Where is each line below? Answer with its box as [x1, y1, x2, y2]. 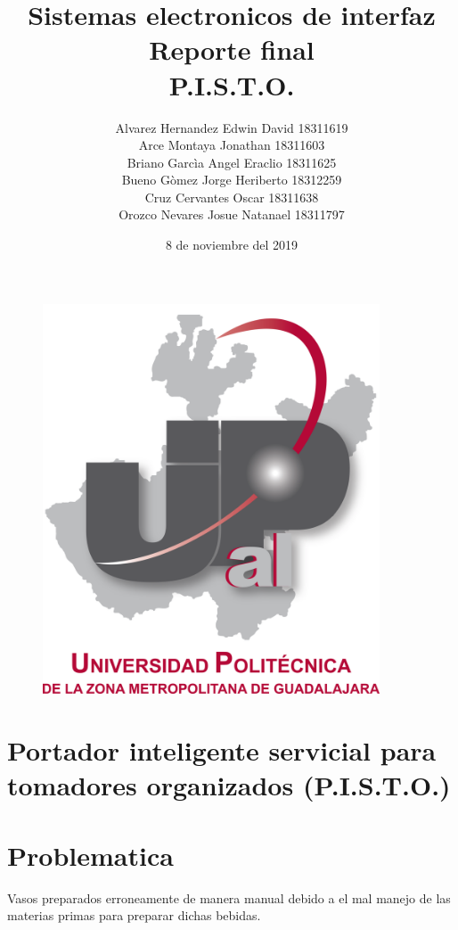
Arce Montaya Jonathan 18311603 [138, 136, 325, 154]
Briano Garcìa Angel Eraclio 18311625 [127, 152, 337, 171]
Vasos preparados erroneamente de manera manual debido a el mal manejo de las [7, 888, 451, 907]
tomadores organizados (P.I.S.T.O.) [7, 767, 451, 803]
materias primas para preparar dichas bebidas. [7, 906, 261, 925]
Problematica [7, 836, 174, 873]
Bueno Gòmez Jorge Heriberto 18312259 [121, 170, 342, 189]
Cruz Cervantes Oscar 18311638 [144, 187, 319, 206]
